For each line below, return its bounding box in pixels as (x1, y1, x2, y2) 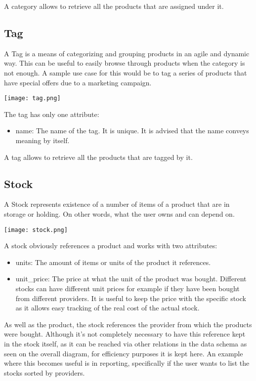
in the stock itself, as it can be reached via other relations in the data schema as (4, 339, 247, 348)
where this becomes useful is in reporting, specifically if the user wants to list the (4, 358, 250, 368)
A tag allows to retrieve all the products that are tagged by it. (4, 152, 193, 162)
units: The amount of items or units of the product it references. (15, 257, 211, 267)
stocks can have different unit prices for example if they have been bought (15, 283, 240, 294)
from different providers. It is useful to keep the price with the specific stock (15, 293, 246, 303)
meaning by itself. (15, 135, 70, 146)
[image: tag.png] (4, 95, 61, 102)
